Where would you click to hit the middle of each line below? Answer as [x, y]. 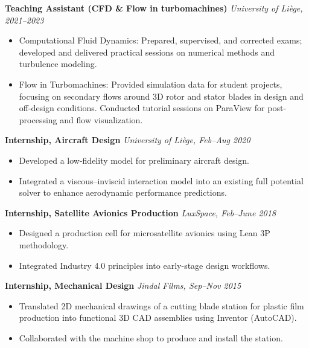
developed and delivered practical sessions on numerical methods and [147, 52]
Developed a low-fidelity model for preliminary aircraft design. [134, 160]
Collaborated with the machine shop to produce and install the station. [151, 337]
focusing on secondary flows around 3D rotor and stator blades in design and [161, 96]
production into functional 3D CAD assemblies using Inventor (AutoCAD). [158, 317]
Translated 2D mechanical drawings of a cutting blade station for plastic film [161, 305]
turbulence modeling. [58, 64]
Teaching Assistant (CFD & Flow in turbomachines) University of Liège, [154, 8]
